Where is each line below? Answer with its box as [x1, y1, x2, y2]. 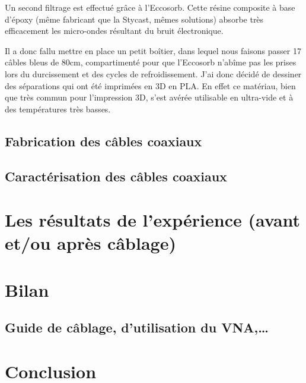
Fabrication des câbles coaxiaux [5, 131, 202, 150]
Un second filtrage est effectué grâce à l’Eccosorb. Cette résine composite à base [5, 1, 295, 13]
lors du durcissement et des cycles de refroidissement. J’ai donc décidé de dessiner [5, 67, 302, 80]
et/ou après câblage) [5, 231, 176, 255]
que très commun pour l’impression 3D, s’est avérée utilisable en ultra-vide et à [5, 91, 294, 103]
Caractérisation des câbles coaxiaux [5, 167, 227, 185]
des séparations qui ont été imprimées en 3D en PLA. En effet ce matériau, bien [5, 79, 296, 92]
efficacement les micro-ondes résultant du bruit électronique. [5, 24, 224, 37]
